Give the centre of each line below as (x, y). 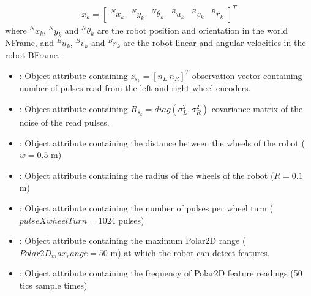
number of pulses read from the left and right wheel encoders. (135, 88)
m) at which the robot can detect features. (190, 252)
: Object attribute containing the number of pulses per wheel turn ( (146, 207)
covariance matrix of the (257, 108)
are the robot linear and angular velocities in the (215, 43)
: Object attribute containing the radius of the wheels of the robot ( (147, 175)
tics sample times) (53, 285)
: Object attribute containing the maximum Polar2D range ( (133, 241)
